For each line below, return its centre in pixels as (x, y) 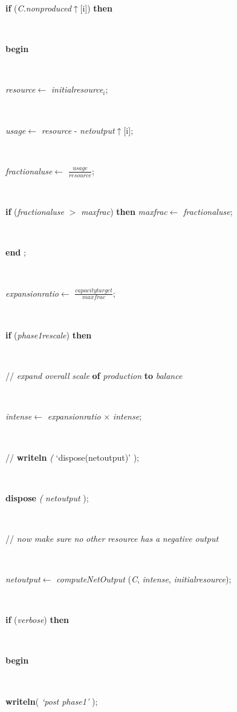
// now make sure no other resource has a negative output (112, 538)
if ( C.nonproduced (38, 8)
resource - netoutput (78, 130)
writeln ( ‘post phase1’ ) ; (52, 701)
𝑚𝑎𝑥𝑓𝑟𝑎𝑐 (94, 298)
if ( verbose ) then (37, 620)
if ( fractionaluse (35, 212)
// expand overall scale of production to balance (94, 376)
